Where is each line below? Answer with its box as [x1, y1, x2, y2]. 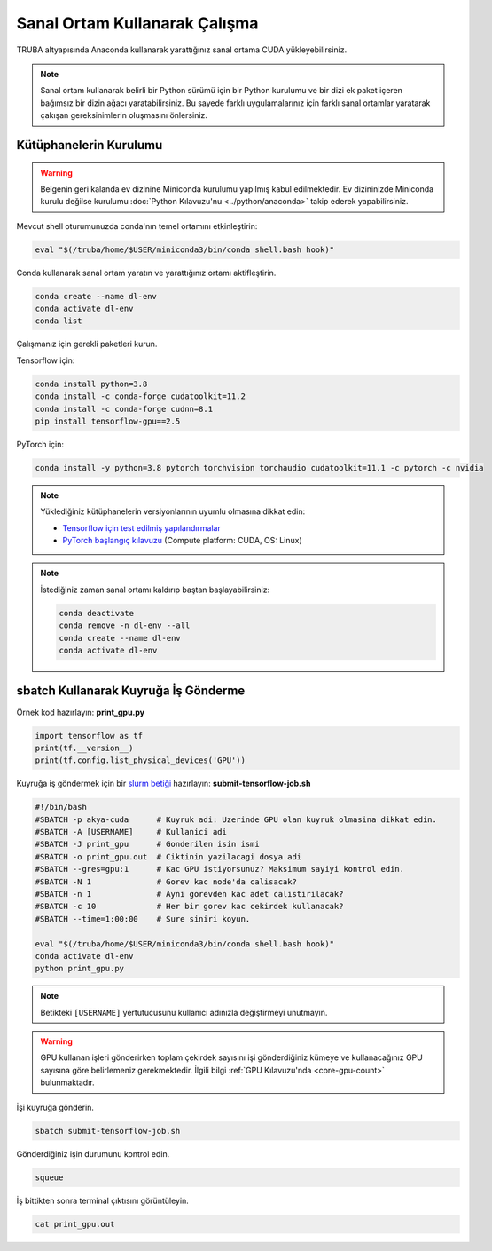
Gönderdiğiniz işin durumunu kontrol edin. [16, 1148, 170, 1159]
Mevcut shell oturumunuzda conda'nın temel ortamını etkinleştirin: [16, 220, 258, 231]
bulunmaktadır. [40, 1077, 95, 1088]
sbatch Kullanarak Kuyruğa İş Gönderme [16, 684, 246, 699]
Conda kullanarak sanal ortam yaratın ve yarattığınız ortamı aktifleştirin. [16, 267, 277, 278]
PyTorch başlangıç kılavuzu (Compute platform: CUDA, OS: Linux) [62, 535, 303, 546]
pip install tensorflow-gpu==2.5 [35, 416, 181, 426]
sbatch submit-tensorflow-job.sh [35, 1126, 181, 1136]
